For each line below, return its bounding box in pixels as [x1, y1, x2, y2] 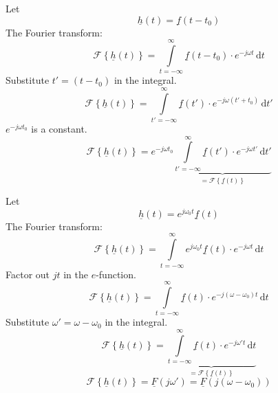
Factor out [6, 267, 50, 281]
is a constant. [31, 122, 87, 136]
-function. [96, 267, 136, 281]
